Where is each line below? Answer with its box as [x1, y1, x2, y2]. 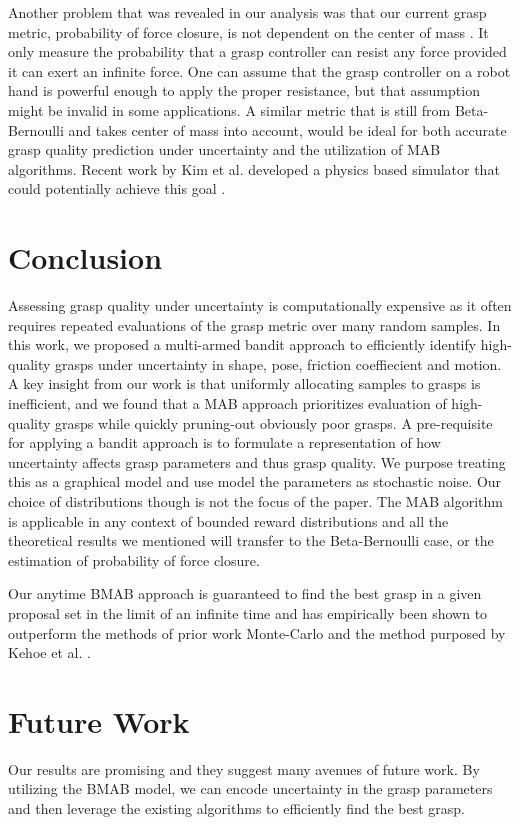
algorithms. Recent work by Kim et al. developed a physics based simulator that [8, 158, 500, 179]
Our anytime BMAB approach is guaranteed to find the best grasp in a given [8, 583, 482, 604]
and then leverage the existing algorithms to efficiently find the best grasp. [8, 798, 465, 819]
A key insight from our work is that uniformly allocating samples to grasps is [8, 373, 481, 394]
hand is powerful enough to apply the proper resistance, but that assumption [8, 80, 480, 101]
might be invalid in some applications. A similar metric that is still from [8, 99, 451, 120]
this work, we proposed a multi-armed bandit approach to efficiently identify [8, 334, 477, 355]
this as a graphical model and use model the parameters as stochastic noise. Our [8, 471, 502, 492]
